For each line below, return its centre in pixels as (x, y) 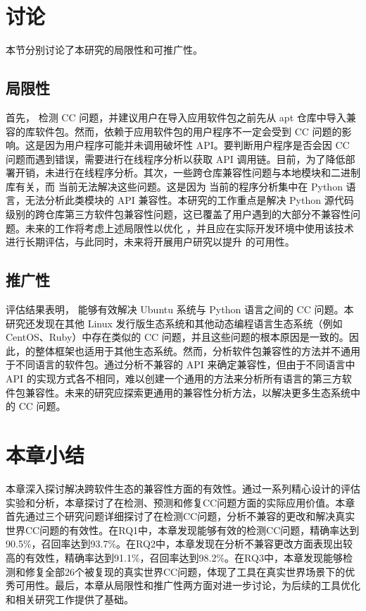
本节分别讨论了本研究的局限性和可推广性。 (104, 50)
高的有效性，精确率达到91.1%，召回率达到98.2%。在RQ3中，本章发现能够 (174, 557)
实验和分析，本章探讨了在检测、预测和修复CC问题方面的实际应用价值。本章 (181, 502)
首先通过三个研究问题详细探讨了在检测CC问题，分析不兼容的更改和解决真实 (181, 516)
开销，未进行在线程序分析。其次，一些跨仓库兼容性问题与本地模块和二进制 (188, 173)
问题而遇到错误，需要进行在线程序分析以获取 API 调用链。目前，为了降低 (176, 158)
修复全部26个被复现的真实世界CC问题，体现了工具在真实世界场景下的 (185, 571)
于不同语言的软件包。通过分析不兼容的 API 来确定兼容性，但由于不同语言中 (181, 364)
